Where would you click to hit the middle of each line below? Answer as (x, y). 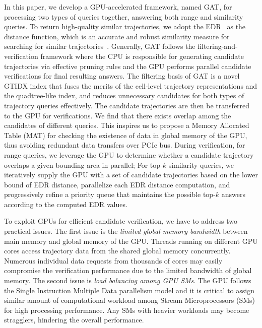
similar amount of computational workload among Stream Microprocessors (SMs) (130, 300)
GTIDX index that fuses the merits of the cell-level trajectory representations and (131, 85)
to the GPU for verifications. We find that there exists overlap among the (118, 115)
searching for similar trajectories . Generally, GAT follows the (100, 46)
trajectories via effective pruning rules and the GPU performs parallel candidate (128, 66)
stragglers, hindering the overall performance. (74, 320)
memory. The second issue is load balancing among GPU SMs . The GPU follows (128, 280)
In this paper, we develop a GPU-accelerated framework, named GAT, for (118, 7)
